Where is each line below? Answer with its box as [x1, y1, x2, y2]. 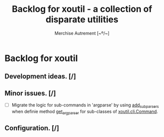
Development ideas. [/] [4, 72, 77, 81]
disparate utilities [45, 14, 119, 25]
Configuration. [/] [4, 124, 59, 133]
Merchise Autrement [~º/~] [54, 30, 110, 36]
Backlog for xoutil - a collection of [11, 3, 153, 15]
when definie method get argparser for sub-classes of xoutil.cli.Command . [11, 108, 158, 115]
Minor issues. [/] [4, 89, 56, 97]
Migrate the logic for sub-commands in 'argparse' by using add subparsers [11, 102, 159, 109]
